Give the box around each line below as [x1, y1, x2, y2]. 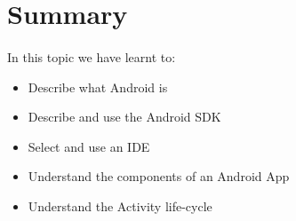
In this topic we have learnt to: [7, 47, 176, 66]
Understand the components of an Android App [28, 167, 290, 185]
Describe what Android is [28, 77, 168, 96]
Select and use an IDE [28, 137, 150, 155]
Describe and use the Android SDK [28, 107, 221, 126]
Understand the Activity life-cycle [28, 196, 212, 215]
